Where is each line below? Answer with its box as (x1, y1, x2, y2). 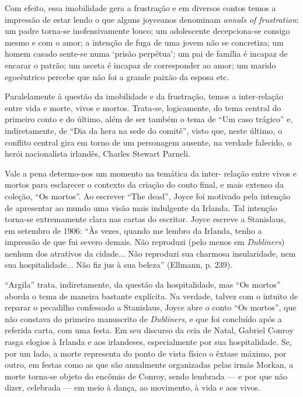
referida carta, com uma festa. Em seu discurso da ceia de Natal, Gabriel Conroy (5, 324, 294, 336)
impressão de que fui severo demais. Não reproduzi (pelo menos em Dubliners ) (5, 236, 285, 248)
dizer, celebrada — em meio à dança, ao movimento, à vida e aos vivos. (5, 381, 260, 393)
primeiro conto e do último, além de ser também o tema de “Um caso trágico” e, (5, 113, 293, 125)
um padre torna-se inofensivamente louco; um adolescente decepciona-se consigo (5, 25, 290, 37)
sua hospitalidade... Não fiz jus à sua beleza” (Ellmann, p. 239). (5, 258, 233, 271)
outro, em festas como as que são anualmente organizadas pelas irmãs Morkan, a (5, 358, 294, 371)
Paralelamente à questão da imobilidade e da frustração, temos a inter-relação (5, 90, 283, 102)
